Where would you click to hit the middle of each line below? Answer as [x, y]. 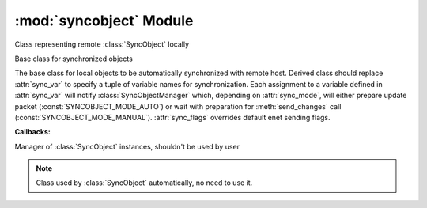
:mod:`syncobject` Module [104, 21]
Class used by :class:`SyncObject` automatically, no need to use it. [144, 183]
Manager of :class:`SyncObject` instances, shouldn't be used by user [127, 146]
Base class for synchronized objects [74, 59]
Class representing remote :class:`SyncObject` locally [102, 44]
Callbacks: [33, 132]
